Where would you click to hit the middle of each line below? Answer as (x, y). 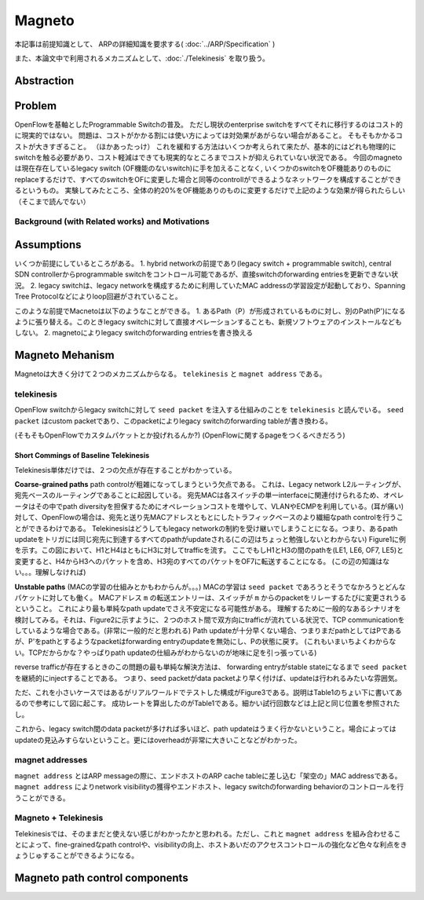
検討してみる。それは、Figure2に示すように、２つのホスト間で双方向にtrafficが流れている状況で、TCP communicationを (210, 620)
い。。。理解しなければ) (50, 573)
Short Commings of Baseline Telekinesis (82, 455)
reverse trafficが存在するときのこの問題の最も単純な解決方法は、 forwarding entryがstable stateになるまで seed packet (211, 667)
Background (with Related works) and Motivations (112, 221)
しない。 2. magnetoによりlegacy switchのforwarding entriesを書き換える (134, 333)
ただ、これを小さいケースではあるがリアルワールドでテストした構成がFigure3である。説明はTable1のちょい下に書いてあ (208, 693)
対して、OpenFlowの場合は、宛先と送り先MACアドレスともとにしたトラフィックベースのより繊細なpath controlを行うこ (209, 518)
